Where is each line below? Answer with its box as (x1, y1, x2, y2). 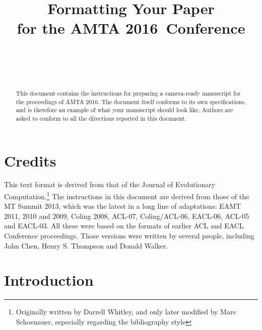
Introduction (4, 270, 94, 290)
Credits (4, 150, 56, 171)
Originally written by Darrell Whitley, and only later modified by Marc (16, 306, 236, 317)
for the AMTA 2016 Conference (17, 18, 245, 38)
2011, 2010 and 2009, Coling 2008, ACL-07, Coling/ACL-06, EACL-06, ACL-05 (4, 210, 249, 221)
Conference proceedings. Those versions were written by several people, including (4, 230, 254, 241)
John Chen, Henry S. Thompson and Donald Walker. (4, 240, 168, 251)
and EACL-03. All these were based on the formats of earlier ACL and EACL (4, 220, 244, 231)
